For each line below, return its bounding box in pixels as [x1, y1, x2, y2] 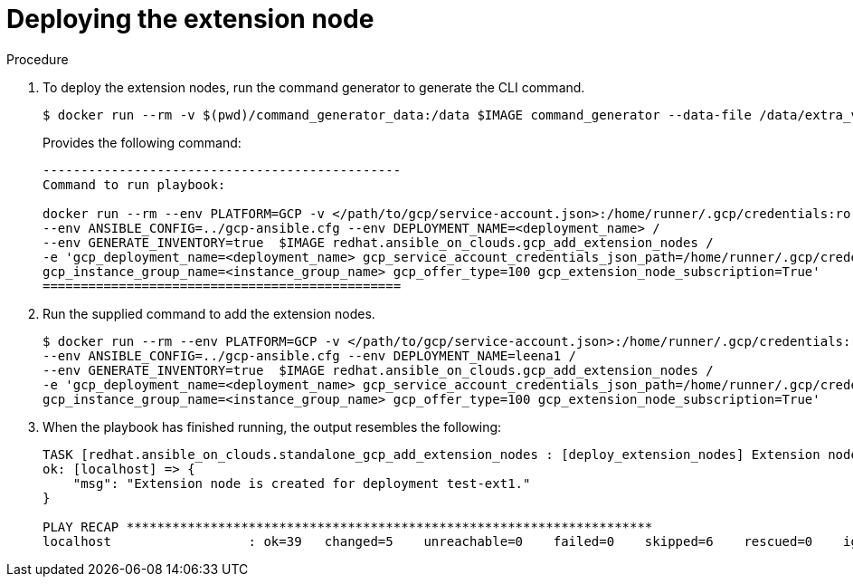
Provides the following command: [43, 134, 242, 150]
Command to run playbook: [43, 177, 226, 192]
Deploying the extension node [6, 4, 374, 34]
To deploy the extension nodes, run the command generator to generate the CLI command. [43, 79, 585, 95]
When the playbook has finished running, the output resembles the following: [43, 418, 502, 435]
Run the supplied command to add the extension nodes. [43, 305, 375, 321]
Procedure [6, 51, 69, 67]
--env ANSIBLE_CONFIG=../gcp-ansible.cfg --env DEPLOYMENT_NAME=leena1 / [43, 348, 577, 363]
